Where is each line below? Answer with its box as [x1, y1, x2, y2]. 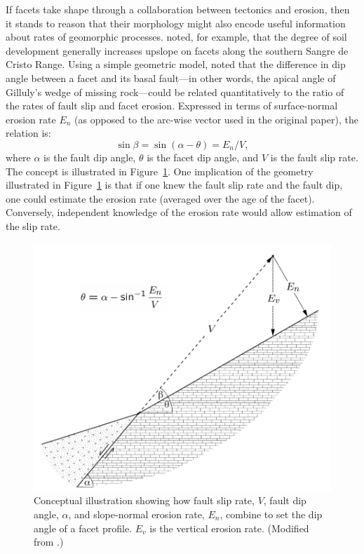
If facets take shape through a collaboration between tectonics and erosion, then [6, 2, 350, 16]
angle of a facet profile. [34, 520, 133, 535]
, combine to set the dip [220, 507, 323, 522]
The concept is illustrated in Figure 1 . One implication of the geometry [6, 163, 314, 178]
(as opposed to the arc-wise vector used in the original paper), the [74, 112, 358, 126]
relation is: [6, 126, 51, 140]
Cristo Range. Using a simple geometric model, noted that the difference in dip [6, 57, 346, 72]
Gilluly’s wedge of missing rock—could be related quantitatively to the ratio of [6, 84, 344, 99]
